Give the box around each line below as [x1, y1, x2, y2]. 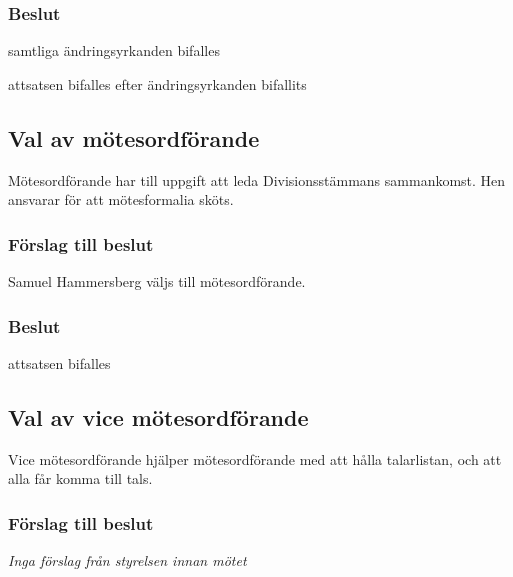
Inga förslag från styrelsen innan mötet [8, 550, 247, 571]
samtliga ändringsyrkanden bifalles [8, 40, 220, 61]
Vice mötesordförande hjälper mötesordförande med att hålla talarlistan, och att [8, 448, 502, 469]
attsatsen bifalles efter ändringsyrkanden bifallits [8, 73, 307, 94]
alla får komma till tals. [8, 468, 153, 489]
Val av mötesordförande [8, 122, 260, 153]
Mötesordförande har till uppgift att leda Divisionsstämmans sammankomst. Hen [8, 169, 506, 190]
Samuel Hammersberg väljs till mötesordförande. [8, 271, 306, 292]
